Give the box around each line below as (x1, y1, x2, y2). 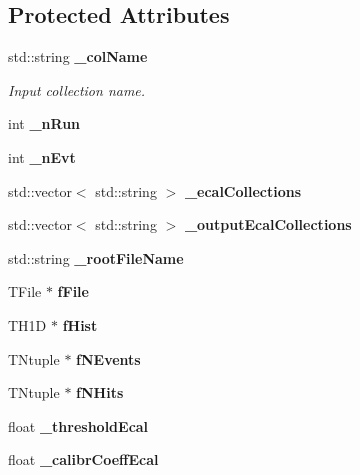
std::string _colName (8, 46, 148, 67)
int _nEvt (8, 146, 76, 167)
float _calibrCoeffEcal (8, 449, 159, 470)
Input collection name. (8, 79, 146, 100)
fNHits (76, 382, 124, 403)
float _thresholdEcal (8, 415, 149, 436)
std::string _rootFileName (8, 247, 184, 268)
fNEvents (76, 348, 141, 369)
